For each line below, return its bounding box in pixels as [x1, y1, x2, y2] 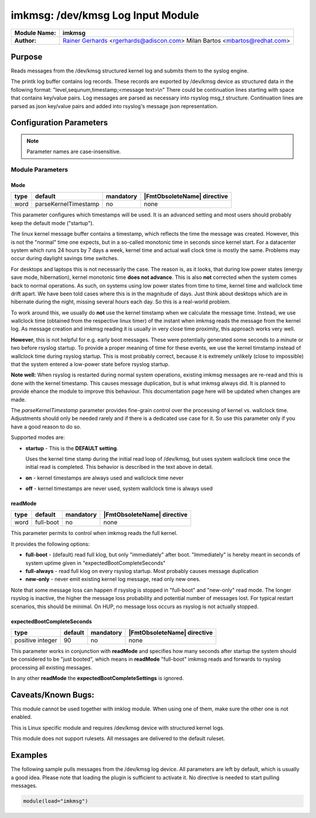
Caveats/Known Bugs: [11, 690, 95, 700]
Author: [14, 36, 37, 44]
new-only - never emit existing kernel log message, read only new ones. [25, 576, 201, 583]
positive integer [14, 636, 57, 644]
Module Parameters [11, 165, 68, 174]
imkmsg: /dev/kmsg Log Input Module [11, 9, 200, 22]
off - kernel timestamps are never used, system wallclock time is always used [25, 485, 213, 492]
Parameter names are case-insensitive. [26, 148, 121, 155]
